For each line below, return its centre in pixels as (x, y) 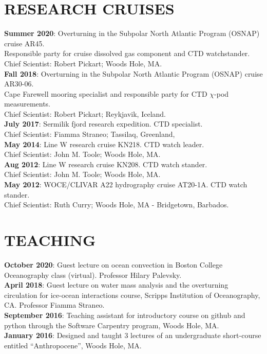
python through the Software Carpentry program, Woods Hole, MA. (112, 325)
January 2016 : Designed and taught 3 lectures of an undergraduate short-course (133, 335)
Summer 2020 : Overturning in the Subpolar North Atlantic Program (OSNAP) (132, 33)
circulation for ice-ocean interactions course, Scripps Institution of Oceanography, (132, 295)
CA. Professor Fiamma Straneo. (54, 305)
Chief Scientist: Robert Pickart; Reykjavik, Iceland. (85, 113)
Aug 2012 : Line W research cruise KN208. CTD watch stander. (106, 164)
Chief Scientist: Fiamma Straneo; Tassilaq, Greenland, (90, 134)
